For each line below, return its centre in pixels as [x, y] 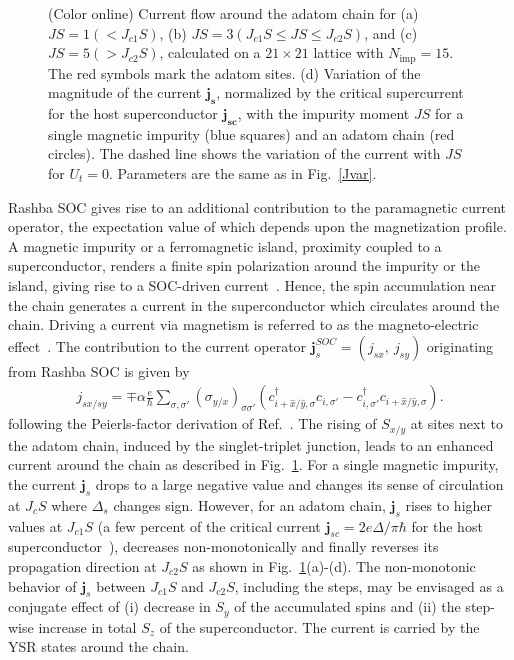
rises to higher [449, 504]
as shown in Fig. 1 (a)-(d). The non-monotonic [334, 566]
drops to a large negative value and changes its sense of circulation [299, 484]
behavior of [42, 585]
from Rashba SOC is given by [99, 370]
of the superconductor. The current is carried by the [319, 626]
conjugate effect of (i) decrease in [109, 606]
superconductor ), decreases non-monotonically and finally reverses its [223, 546]
